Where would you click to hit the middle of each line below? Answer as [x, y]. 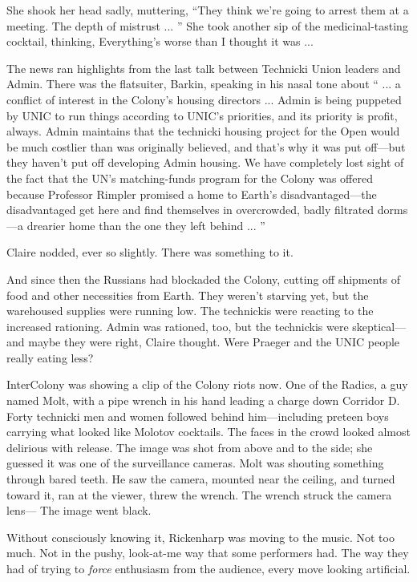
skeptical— [379, 326]
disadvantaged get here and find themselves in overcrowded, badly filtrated [190, 210]
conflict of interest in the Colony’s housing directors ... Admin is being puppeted [204, 99]
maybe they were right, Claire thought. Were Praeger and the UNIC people [214, 342]
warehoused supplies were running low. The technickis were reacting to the [190, 311]
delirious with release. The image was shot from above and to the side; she [190, 447]
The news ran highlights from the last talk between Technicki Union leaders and [204, 68]
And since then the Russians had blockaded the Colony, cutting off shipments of [204, 279]
